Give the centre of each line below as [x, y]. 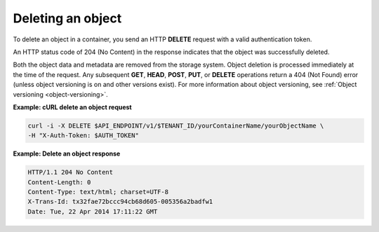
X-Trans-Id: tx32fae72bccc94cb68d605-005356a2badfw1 [120, 202]
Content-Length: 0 [59, 182]
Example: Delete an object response [67, 153]
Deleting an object [67, 18]
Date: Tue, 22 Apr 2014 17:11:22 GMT [93, 211]
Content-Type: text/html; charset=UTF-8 [98, 192]
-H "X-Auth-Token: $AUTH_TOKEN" [84, 136]
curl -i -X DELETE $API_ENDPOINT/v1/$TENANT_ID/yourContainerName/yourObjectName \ [176, 125]
